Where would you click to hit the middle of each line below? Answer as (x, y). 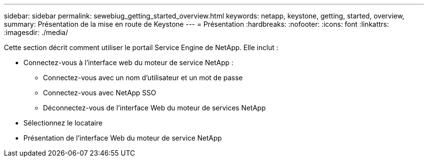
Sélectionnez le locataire (63, 123)
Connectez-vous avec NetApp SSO (100, 93)
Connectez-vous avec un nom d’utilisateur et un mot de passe (143, 78)
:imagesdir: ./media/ (36, 32)
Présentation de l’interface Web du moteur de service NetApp (123, 138)
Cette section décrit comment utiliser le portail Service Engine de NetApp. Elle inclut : (141, 47)
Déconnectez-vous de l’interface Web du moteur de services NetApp (154, 108)
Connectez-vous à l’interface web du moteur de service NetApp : (128, 63)
